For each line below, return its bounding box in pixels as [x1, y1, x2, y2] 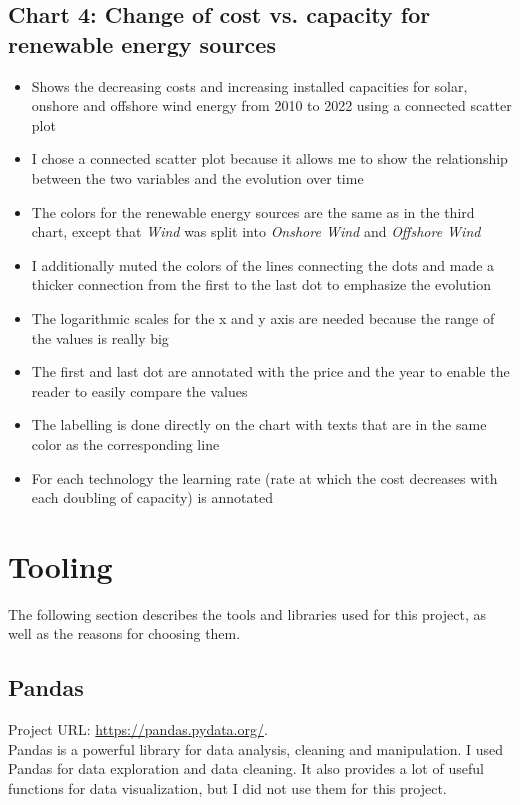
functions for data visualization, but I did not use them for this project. [8, 777, 447, 798]
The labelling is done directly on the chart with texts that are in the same [31, 414, 487, 435]
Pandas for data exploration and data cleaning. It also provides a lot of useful [8, 758, 484, 779]
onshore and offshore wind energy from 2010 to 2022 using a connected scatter [31, 95, 512, 116]
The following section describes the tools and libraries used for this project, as [8, 603, 486, 624]
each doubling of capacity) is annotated [31, 487, 274, 508]
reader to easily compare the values [31, 380, 248, 401]
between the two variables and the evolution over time [31, 167, 364, 188]
